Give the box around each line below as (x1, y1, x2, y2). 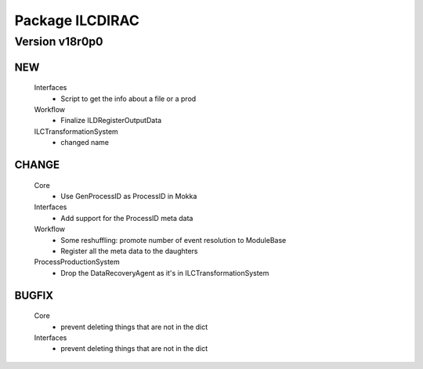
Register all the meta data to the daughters (60, 246, 199, 255)
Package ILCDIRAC (14, 12, 140, 29)
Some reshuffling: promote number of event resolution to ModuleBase (60, 235, 287, 244)
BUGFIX (14, 288, 54, 302)
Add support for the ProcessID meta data (60, 213, 193, 222)
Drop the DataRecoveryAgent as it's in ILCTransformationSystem (60, 268, 269, 277)
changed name (60, 138, 110, 147)
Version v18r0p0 (14, 34, 103, 49)
